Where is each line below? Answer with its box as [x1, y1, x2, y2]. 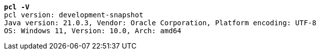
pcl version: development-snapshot [4, 11, 144, 19]
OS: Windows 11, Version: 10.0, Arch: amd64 [4, 27, 182, 35]
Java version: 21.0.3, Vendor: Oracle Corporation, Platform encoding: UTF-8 [4, 19, 316, 27]
